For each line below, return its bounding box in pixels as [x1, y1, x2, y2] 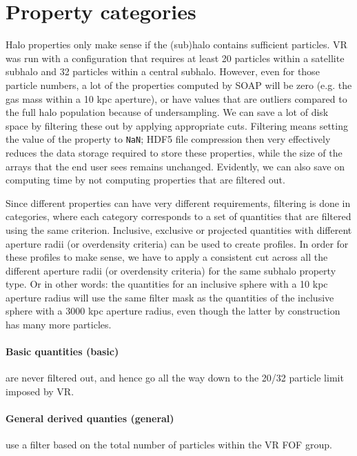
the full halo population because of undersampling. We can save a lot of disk [6, 105, 329, 119]
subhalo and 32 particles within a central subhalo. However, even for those [6, 64, 320, 79]
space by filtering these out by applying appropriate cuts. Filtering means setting [6, 118, 348, 132]
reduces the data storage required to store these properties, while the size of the [6, 145, 343, 159]
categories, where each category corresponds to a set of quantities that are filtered [6, 209, 351, 224]
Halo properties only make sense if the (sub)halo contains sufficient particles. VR [6, 37, 347, 52]
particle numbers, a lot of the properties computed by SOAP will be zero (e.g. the [6, 77, 352, 92]
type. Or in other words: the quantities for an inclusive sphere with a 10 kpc [6, 277, 328, 291]
